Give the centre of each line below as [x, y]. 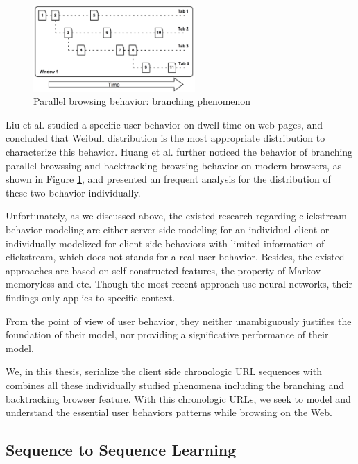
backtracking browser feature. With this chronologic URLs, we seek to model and [178, 398]
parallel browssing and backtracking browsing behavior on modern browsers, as [174, 165]
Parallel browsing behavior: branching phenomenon [142, 101]
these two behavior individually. [73, 192]
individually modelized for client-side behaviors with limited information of [165, 243]
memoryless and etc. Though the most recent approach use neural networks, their [179, 284]
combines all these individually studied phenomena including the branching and [175, 384]
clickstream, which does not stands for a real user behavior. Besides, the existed [175, 257]
